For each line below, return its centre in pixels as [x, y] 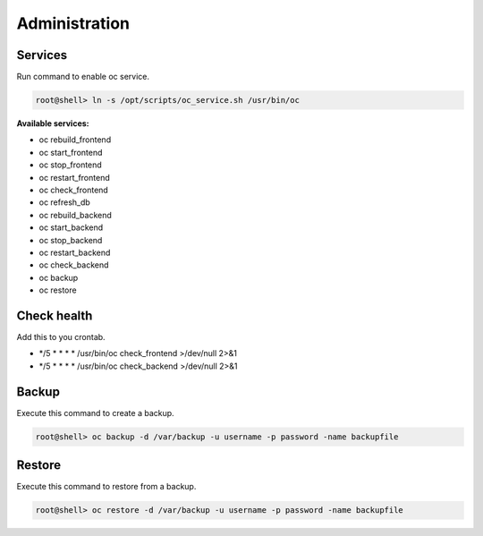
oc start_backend [71, 227]
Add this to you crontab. [61, 337]
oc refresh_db [65, 202]
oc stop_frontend [70, 165]
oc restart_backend [75, 252]
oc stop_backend [71, 240]
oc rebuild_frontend [75, 140]
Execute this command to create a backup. [95, 413]
